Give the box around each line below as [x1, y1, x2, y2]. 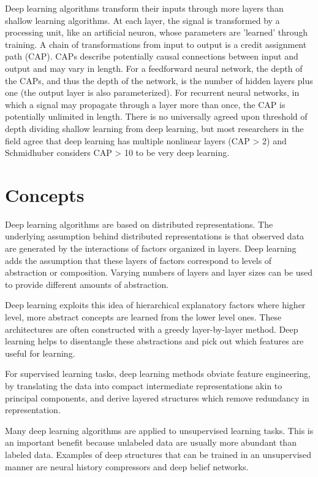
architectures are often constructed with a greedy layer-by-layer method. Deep [5, 322, 298, 335]
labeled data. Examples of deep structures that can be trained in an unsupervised [5, 448, 312, 460]
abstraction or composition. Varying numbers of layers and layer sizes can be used [5, 266, 313, 279]
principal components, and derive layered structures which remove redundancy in [5, 391, 309, 404]
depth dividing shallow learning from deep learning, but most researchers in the [5, 122, 304, 134]
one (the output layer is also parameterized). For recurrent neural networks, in [5, 86, 300, 99]
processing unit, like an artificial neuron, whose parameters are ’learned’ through [5, 26, 308, 39]
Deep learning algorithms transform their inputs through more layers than [5, 2, 284, 14]
